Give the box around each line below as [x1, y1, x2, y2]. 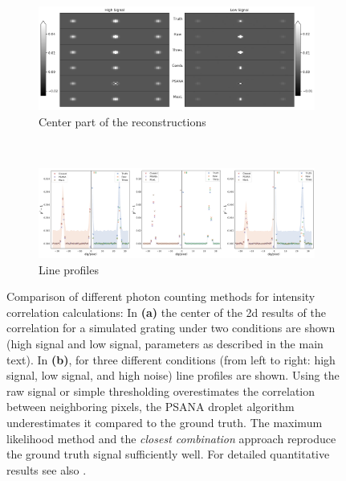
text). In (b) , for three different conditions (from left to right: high [6, 351, 336, 368]
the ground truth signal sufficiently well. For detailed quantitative [6, 446, 330, 462]
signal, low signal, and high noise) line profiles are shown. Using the [6, 367, 340, 384]
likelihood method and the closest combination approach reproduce [6, 430, 336, 446]
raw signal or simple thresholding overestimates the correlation [6, 382, 315, 399]
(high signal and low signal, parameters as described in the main [6, 335, 324, 351]
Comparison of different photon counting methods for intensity [6, 288, 315, 305]
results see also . [6, 461, 87, 478]
